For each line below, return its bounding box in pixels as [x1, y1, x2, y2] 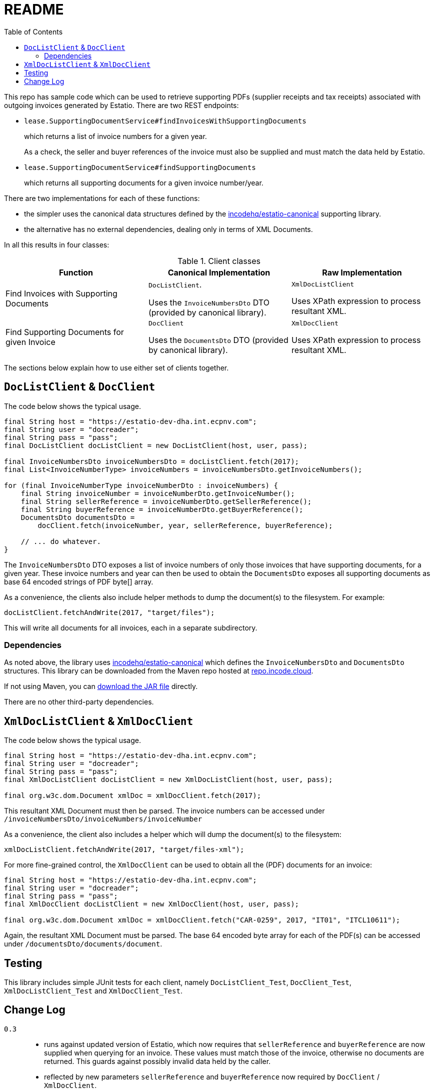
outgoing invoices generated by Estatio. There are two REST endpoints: [4, 100, 239, 109]
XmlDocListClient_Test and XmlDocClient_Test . [4, 986, 182, 995]
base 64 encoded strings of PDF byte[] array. [4, 577, 153, 586]
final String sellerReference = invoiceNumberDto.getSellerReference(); [20, 497, 312, 505]
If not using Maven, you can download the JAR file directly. [4, 682, 198, 691]
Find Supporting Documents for [5, 327, 124, 337]
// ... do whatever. [20, 537, 101, 545]
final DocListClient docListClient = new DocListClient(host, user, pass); [4, 441, 307, 449]
